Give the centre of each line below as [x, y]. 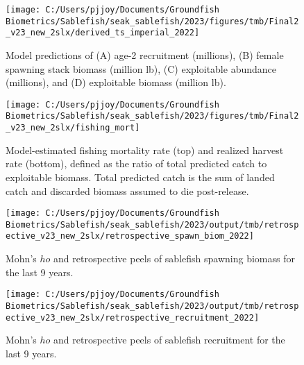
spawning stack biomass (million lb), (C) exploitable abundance [141, 68]
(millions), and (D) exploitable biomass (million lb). [116, 82]
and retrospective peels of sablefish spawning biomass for [174, 258]
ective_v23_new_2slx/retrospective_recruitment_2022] [133, 317]
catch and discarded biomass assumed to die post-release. [127, 190]
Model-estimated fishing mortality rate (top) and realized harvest [145, 150]
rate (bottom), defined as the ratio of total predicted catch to [136, 163]
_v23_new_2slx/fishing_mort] [73, 128]
